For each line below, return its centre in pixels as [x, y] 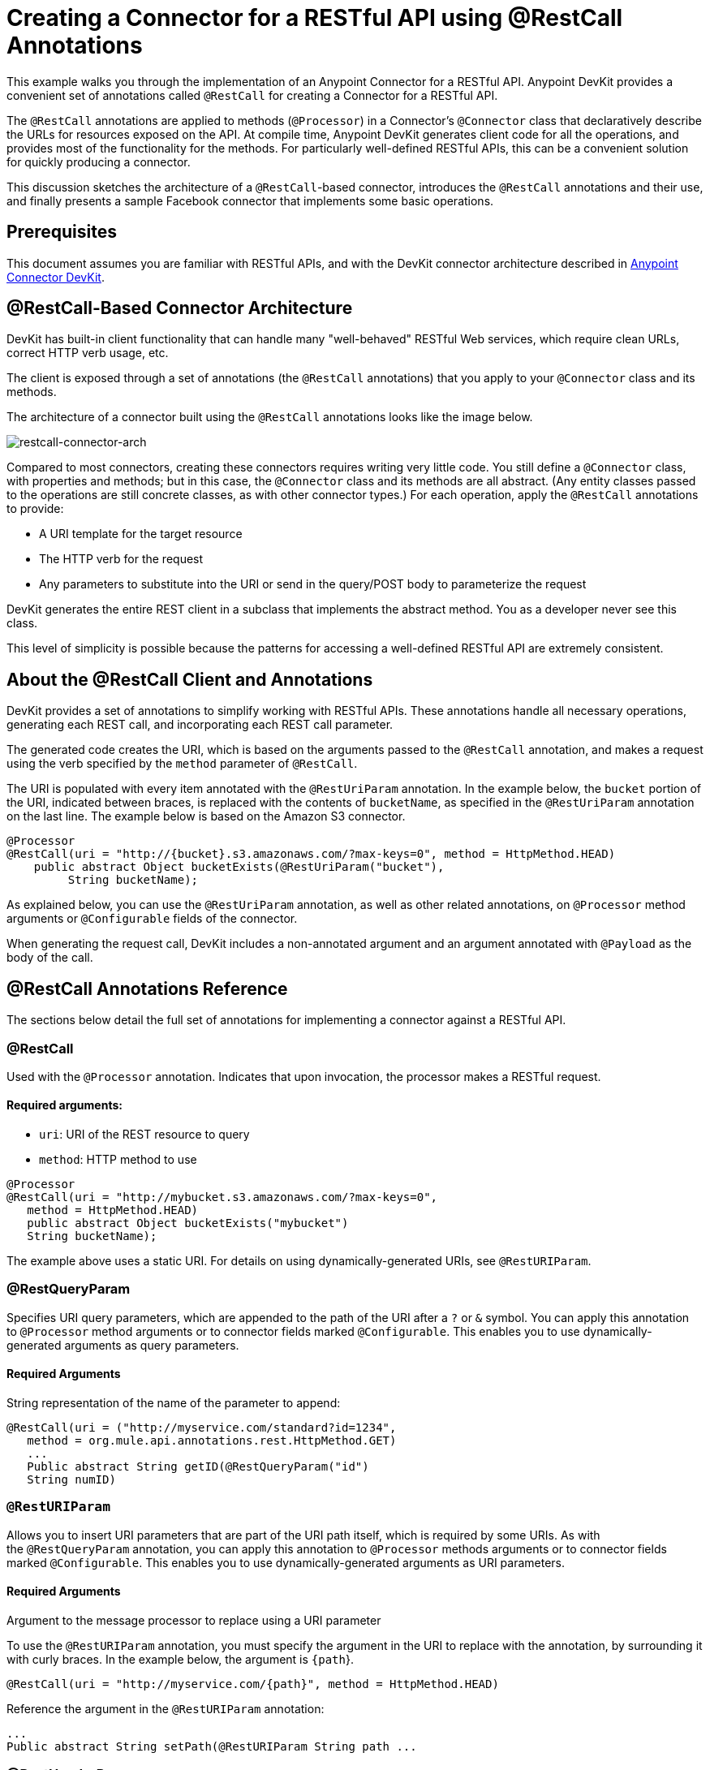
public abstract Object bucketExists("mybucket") [188, 1223]
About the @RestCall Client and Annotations [190, 679]
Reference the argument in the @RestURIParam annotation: [166, 1709]
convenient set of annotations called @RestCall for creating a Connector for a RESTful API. [252, 95]
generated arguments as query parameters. [123, 1345]
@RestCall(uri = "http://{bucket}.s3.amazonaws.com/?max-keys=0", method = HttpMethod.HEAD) [311, 854]
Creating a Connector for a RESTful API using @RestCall [315, 18]
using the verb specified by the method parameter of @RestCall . [182, 764]
